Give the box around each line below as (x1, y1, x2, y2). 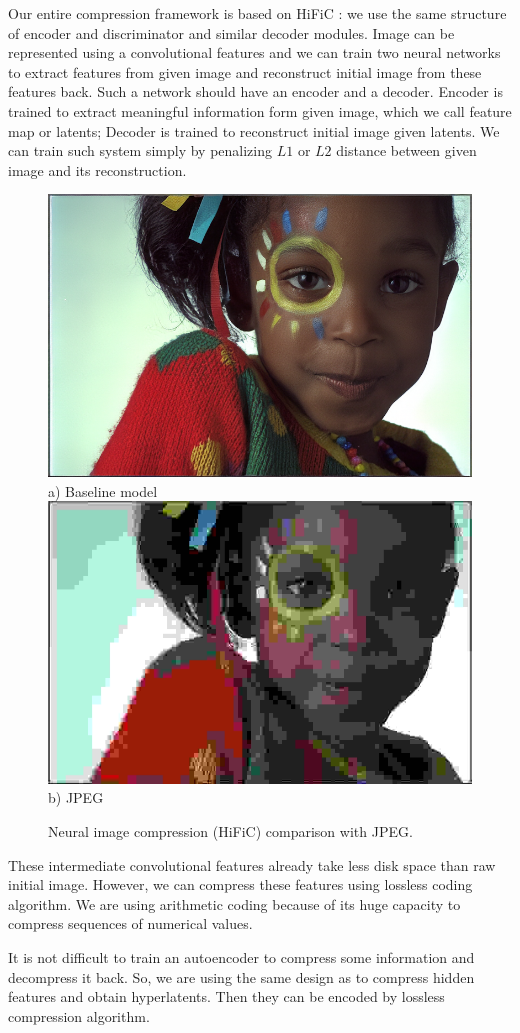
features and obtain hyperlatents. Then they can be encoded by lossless (8, 986, 445, 1007)
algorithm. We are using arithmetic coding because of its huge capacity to (8, 893, 461, 914)
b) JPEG (48, 787, 104, 808)
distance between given (336, 140, 477, 161)
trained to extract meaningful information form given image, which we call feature (8, 100, 512, 121)
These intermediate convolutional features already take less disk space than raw (8, 854, 496, 875)
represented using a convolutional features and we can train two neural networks (8, 42, 501, 63)
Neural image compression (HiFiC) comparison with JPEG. (48, 821, 413, 842)
